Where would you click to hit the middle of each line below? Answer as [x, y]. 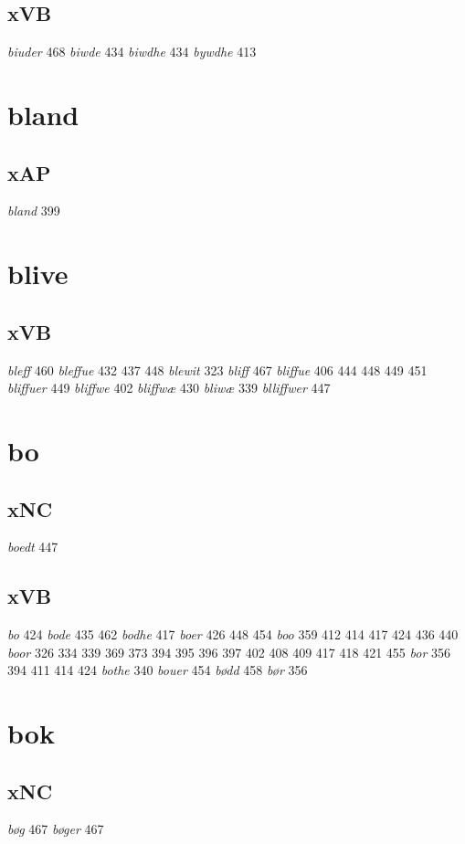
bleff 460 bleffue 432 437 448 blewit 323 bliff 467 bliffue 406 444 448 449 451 [217, 369]
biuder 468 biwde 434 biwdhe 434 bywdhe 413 [132, 52]
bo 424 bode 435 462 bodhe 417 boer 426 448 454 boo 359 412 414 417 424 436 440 [233, 634]
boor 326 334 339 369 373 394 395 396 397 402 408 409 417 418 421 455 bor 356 [229, 652]
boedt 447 [33, 547]
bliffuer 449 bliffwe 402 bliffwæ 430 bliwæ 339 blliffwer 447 [169, 388]
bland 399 [34, 211]
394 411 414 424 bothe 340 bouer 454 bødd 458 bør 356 [158, 670]
